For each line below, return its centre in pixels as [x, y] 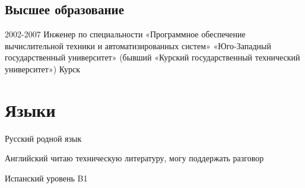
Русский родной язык [43, 138]
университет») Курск [43, 68]
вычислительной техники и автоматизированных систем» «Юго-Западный [138, 45]
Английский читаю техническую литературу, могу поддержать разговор [134, 158]
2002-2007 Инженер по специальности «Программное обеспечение [125, 34]
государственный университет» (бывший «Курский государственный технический [152, 57]
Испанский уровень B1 [46, 178]
